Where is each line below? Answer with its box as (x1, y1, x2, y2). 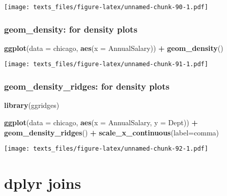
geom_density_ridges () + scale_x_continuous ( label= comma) (4, 127, 219, 137)
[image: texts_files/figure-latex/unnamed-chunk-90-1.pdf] (4, 4, 208, 11)
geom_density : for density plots (4, 22, 137, 35)
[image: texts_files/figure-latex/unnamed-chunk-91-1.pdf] (4, 61, 208, 68)
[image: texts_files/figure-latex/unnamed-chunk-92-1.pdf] (4, 145, 208, 153)
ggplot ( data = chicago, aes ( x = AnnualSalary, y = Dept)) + (4, 117, 198, 127)
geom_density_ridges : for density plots (4, 80, 169, 93)
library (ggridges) (4, 100, 60, 110)
